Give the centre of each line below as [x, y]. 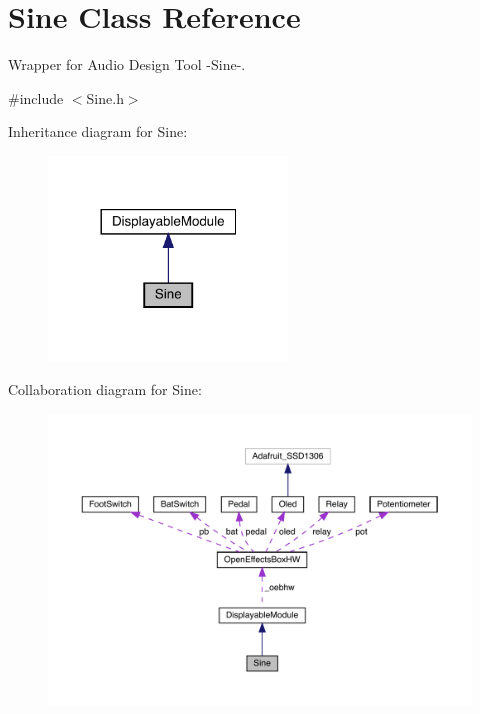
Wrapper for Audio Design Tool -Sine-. [127, 64]
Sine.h [105, 97]
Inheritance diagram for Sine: [98, 131]
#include [36, 97]
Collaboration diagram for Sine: [105, 388]
